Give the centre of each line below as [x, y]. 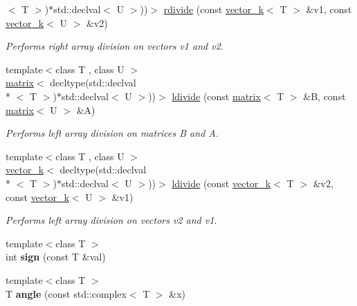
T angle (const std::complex [66, 293]
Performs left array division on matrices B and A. [112, 133]
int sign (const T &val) [56, 257]
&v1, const [329, 9]
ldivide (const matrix [216, 96]
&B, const [324, 96]
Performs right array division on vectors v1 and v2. [115, 46]
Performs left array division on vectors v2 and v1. [111, 220]
